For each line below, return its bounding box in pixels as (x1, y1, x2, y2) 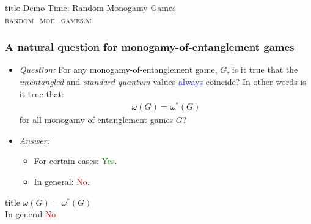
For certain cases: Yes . (34, 154, 117, 167)
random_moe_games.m (5, 13, 92, 26)
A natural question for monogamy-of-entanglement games (5, 39, 295, 54)
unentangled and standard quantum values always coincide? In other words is (19, 75, 306, 88)
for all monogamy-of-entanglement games (19, 113, 174, 126)
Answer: (19, 133, 50, 146)
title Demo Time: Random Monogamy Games (5, 1, 176, 13)
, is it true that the (227, 63, 298, 76)
